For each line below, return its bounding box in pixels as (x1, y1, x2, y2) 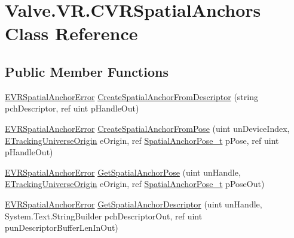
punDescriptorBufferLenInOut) (5, 221, 118, 234)
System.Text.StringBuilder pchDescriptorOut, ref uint (5, 209, 203, 222)
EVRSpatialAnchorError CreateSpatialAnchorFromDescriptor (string (5, 90, 258, 103)
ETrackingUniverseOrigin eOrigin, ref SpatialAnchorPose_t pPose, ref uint (5, 134, 279, 146)
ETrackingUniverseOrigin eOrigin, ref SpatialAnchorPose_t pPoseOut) (5, 177, 265, 190)
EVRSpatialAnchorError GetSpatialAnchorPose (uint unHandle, (5, 165, 241, 178)
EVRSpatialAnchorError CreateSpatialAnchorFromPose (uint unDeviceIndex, (5, 122, 290, 134)
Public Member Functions (5, 62, 169, 80)
